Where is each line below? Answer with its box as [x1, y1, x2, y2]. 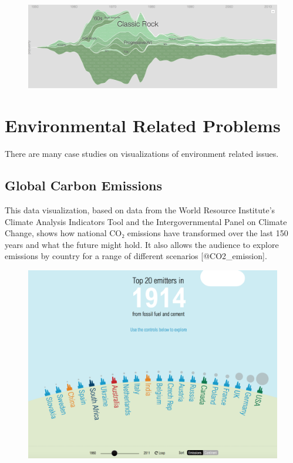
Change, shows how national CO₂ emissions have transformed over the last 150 [5, 227, 288, 239]
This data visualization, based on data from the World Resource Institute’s [5, 203, 275, 216]
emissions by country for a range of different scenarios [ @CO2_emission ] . [5, 250, 267, 262]
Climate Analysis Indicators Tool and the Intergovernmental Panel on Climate [5, 215, 287, 227]
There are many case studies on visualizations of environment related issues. [5, 147, 279, 160]
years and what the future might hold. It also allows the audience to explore [5, 238, 279, 250]
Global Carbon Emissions [5, 176, 162, 194]
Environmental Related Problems [5, 113, 281, 137]
